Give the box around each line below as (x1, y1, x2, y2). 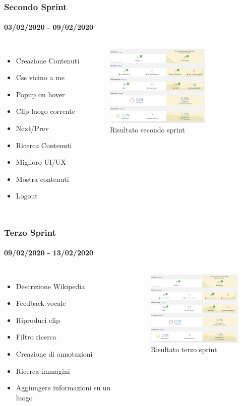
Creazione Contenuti (16, 55, 80, 65)
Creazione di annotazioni (16, 349, 93, 359)
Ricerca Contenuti (16, 140, 72, 150)
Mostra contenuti (16, 173, 69, 184)
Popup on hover (16, 89, 65, 99)
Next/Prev (16, 123, 49, 133)
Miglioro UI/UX (16, 157, 67, 167)
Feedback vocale (16, 298, 66, 308)
